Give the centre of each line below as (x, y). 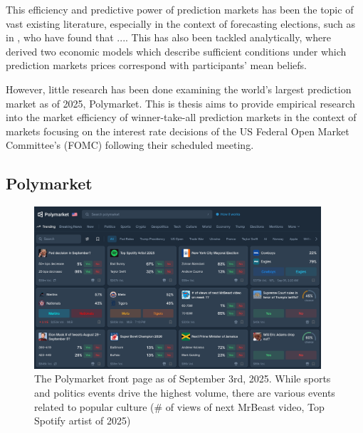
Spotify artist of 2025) (83, 421)
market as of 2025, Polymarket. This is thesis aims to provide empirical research (180, 103)
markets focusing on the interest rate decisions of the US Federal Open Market (178, 131)
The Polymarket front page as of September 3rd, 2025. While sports (183, 379)
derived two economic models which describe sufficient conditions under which (176, 51)
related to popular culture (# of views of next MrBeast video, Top (179, 406)
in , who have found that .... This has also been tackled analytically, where (168, 37)
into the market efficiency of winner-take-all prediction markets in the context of (181, 117)
